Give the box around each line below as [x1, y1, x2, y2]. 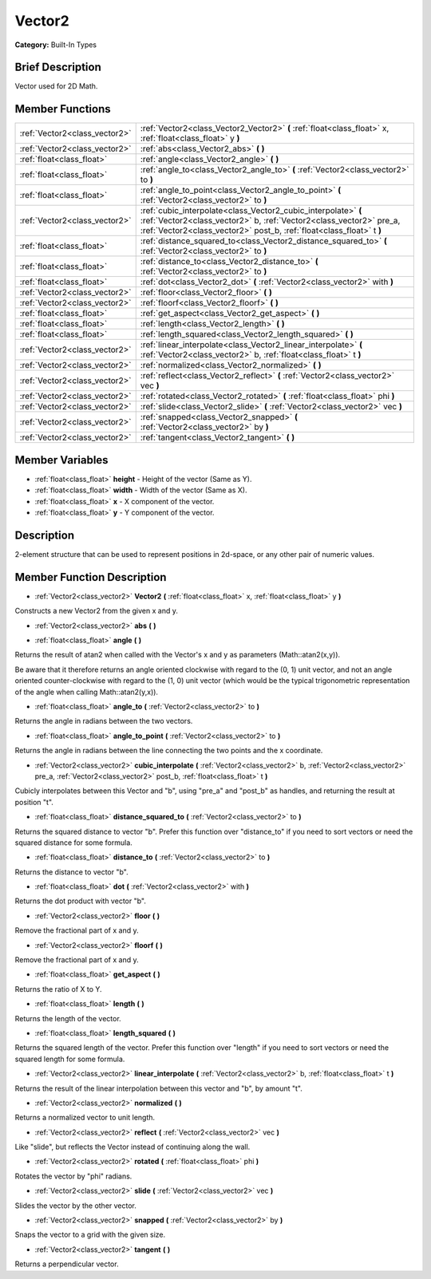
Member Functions [14, 102, 111, 116]
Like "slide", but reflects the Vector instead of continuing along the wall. [14, 1142, 251, 1152]
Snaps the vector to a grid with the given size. [14, 1230, 166, 1240]
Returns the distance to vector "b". [14, 866, 129, 877]
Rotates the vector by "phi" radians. [14, 1171, 132, 1181]
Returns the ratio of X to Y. [14, 984, 103, 993]
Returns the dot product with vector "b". [14, 896, 147, 906]
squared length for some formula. [14, 1054, 125, 1064]
